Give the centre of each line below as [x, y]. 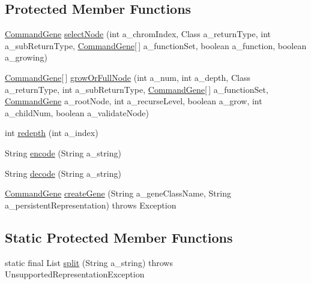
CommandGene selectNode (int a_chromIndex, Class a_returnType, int [138, 34]
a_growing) [26, 57]
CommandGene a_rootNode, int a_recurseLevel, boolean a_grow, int [134, 101]
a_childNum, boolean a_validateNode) [77, 112]
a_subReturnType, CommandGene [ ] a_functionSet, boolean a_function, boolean [156, 45]
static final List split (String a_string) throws [89, 262]
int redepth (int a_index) [52, 133]
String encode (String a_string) [63, 152]
